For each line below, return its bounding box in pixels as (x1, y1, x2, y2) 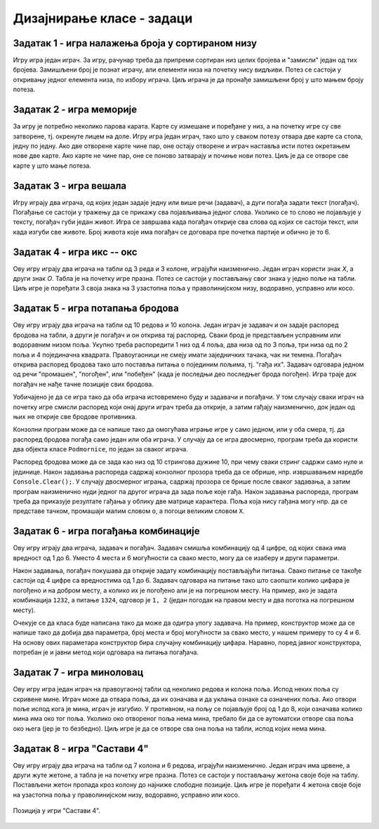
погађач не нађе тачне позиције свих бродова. (13, 380, 154, 388)
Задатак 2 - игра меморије (13, 104, 137, 116)
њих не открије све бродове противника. (13, 412, 138, 420)
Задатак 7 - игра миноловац (13, 667, 144, 679)
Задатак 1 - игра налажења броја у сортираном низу (13, 37, 258, 49)
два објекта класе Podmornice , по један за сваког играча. (13, 445, 189, 453)
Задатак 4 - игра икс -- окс (13, 246, 138, 258)
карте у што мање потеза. (13, 161, 91, 170)
